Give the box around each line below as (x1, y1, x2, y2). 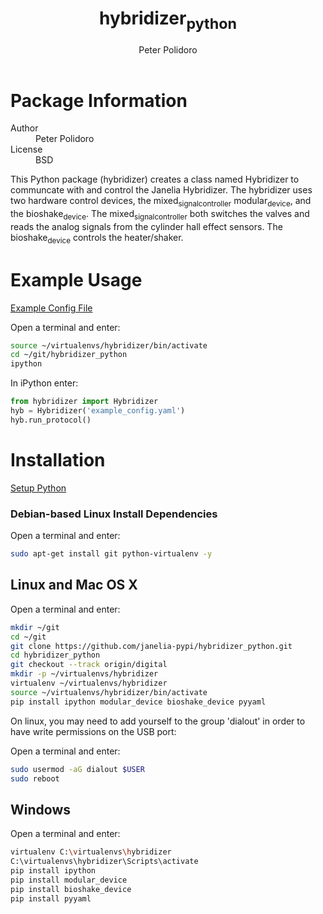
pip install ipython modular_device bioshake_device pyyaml (10, 697, 267, 707)
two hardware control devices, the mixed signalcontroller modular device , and (10, 195, 312, 209)
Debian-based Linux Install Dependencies (10, 507, 218, 521)
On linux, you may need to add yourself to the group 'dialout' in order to (10, 715, 306, 727)
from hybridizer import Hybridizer (10, 397, 159, 407)
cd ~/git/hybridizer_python (10, 350, 128, 360)
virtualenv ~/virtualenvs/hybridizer (10, 678, 168, 689)
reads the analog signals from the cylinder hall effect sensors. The (10, 220, 283, 232)
